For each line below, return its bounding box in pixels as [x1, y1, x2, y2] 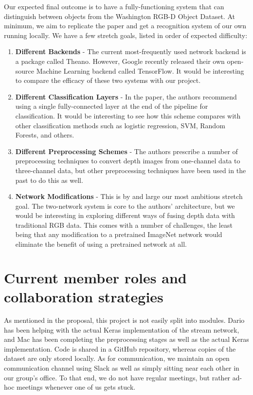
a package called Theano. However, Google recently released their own [15, 56, 225, 66]
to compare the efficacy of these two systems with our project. [15, 75, 201, 85]
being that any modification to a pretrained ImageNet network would [15, 229, 222, 239]
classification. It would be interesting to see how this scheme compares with [15, 110, 241, 120]
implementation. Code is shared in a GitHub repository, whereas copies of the [4, 343, 236, 354]
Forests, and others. [15, 130, 74, 140]
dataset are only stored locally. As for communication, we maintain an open [4, 353, 230, 363]
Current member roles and [4, 267, 187, 287]
